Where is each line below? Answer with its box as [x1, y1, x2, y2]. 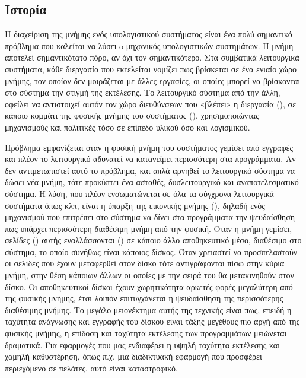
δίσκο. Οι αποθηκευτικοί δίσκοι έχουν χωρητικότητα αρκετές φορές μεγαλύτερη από [5, 280, 293, 293]
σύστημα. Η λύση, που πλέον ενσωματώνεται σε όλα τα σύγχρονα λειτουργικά [5, 187, 274, 199]
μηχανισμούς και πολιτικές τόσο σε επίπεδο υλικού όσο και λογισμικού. [5, 120, 250, 133]
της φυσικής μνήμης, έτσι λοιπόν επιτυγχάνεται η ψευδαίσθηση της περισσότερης [5, 292, 283, 304]
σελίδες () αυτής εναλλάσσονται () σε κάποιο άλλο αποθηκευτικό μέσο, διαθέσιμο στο [5, 234, 302, 246]
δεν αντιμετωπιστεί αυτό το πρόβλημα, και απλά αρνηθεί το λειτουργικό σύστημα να [5, 164, 295, 176]
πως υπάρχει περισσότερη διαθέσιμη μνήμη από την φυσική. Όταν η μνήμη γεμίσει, [5, 222, 292, 234]
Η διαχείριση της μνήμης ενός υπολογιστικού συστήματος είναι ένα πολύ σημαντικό [5, 28, 292, 40]
